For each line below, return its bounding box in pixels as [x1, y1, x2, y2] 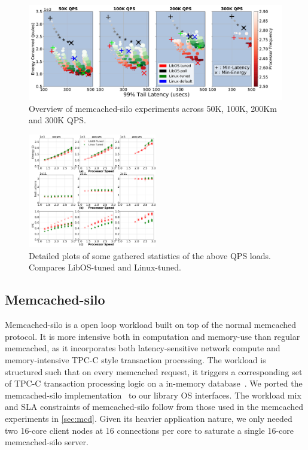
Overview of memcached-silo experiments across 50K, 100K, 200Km [29, 102, 277, 114]
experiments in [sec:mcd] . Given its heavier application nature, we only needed [5, 412, 292, 424]
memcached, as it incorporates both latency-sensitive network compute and [5, 342, 280, 354]
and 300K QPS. [29, 114, 86, 126]
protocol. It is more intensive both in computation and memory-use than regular [5, 330, 300, 342]
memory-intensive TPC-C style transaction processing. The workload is [5, 353, 266, 366]
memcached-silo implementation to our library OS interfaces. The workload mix [5, 388, 301, 401]
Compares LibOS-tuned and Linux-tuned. [29, 261, 181, 273]
